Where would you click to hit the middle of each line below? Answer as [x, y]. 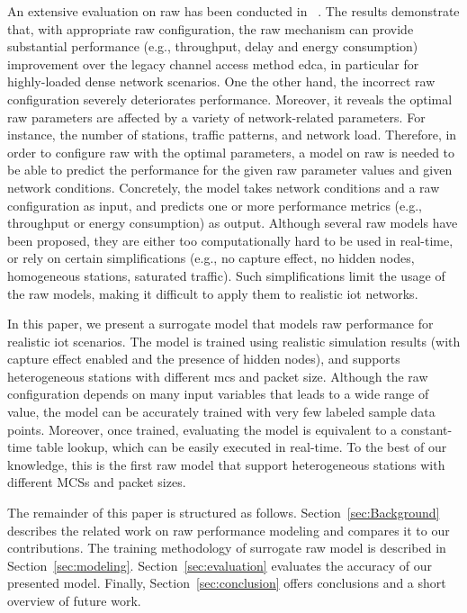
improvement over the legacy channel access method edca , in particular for [213, 63]
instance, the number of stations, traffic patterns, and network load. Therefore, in [232, 135]
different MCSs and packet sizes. [97, 482]
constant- [427, 429]
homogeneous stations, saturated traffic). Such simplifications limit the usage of [226, 275]
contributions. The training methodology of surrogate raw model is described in [227, 548]
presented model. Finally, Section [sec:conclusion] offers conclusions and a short [227, 583]
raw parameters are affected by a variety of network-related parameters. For [216, 117]
